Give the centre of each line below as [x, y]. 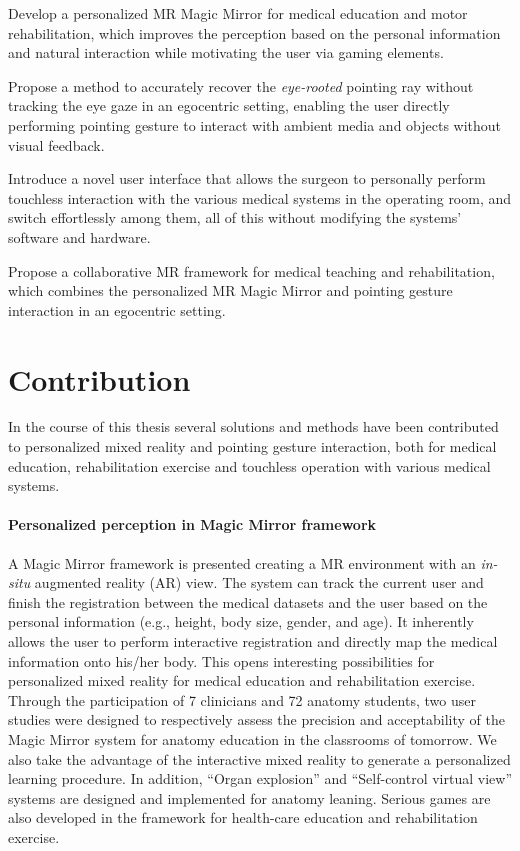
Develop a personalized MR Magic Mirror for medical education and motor [238, 13]
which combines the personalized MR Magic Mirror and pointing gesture [230, 290]
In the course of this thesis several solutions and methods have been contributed [253, 426]
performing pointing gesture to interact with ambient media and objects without [255, 124]
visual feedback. [56, 144]
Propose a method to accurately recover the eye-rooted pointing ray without [241, 85]
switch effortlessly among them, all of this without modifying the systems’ [235, 217]
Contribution [99, 378]
